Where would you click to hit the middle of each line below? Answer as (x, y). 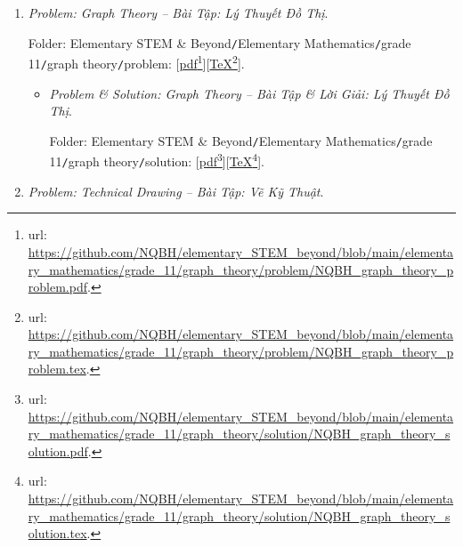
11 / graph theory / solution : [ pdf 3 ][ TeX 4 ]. (157, 160)
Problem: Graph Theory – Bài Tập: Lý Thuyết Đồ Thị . (178, 12)
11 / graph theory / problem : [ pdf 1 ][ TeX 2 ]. (136, 62)
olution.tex (57, 533)
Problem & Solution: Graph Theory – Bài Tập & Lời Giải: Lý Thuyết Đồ (249, 93)
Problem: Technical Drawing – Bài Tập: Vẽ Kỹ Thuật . (176, 191)
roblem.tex (57, 369)
